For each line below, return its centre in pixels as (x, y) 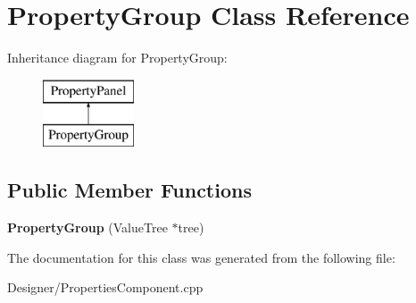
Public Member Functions (129, 190)
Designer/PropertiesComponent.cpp (105, 287)
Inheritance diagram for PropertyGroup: (117, 58)
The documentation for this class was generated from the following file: (201, 257)
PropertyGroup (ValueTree (87, 227)
